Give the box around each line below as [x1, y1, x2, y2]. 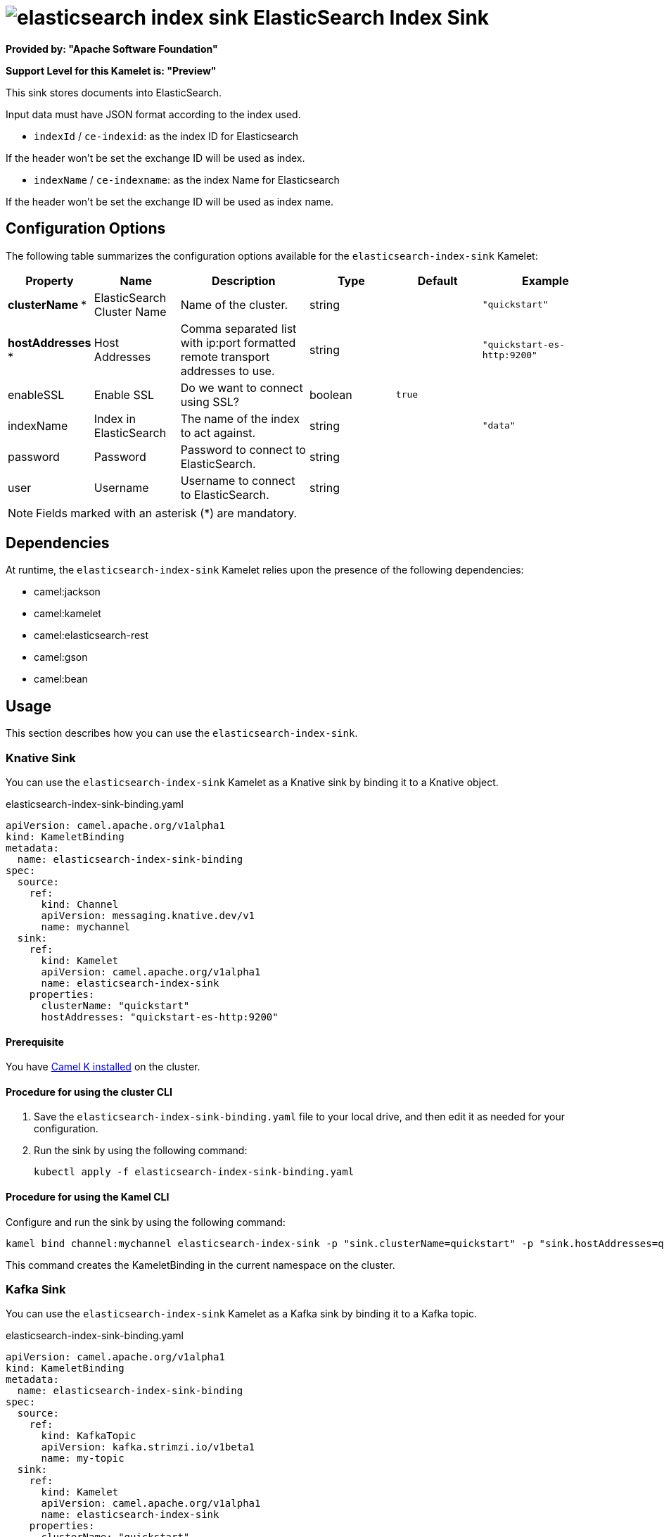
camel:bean [34, 673, 88, 685]
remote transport [180, 349, 270, 364]
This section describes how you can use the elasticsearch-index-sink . [6, 727, 358, 740]
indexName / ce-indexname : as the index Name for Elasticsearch [34, 173, 340, 186]
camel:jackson [34, 586, 101, 598]
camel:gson [34, 651, 88, 664]
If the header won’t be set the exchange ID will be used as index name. [6, 195, 333, 208]
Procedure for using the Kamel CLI [6, 1191, 170, 1203]
